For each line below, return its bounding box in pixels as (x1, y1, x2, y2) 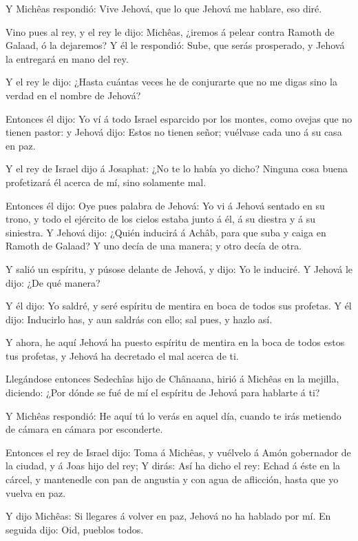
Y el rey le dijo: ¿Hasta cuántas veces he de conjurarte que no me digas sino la (6, 74, 337, 89)
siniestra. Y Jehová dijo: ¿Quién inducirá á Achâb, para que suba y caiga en (6, 225, 326, 239)
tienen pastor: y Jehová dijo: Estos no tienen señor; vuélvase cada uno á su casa (6, 125, 342, 139)
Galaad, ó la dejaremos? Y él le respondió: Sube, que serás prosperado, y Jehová (6, 38, 345, 52)
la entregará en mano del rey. (6, 51, 129, 65)
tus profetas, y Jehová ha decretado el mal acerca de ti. (6, 348, 239, 363)
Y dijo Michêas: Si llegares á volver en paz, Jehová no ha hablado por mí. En (6, 509, 331, 523)
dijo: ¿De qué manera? (6, 275, 101, 289)
